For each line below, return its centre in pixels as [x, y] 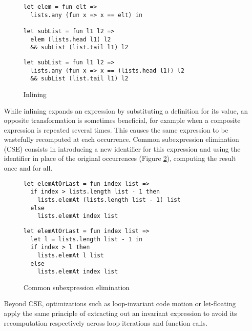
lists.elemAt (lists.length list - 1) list [109, 200]
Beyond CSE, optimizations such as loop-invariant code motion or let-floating [120, 303]
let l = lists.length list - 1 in [86, 239]
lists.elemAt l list [71, 255]
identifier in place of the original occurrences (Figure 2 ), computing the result [120, 158]
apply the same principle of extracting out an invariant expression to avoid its [121, 313]
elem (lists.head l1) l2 [71, 39]
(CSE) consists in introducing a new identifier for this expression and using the [122, 148]
